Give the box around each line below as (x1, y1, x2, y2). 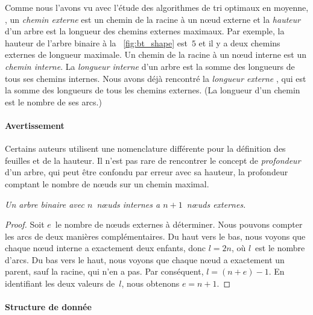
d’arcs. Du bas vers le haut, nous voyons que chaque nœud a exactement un (5, 253, 285, 266)
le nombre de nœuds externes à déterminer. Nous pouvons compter (55, 218, 303, 231)
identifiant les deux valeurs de (5, 277, 115, 290)
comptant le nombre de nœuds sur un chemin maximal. (5, 177, 209, 190)
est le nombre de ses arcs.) (5, 95, 102, 108)
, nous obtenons (121, 277, 180, 290)
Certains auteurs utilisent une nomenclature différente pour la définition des (5, 142, 286, 155)
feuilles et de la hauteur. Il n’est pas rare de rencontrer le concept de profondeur (5, 154, 301, 166)
